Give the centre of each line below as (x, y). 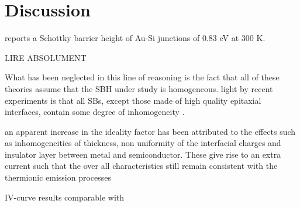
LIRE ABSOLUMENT (46, 57)
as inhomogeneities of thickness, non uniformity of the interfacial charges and (143, 143)
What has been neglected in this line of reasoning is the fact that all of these (142, 77)
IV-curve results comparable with (65, 197)
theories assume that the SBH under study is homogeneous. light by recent (139, 88)
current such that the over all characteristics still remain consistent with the (141, 166)
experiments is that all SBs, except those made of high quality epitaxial (133, 100)
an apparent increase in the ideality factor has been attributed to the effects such (150, 131)
